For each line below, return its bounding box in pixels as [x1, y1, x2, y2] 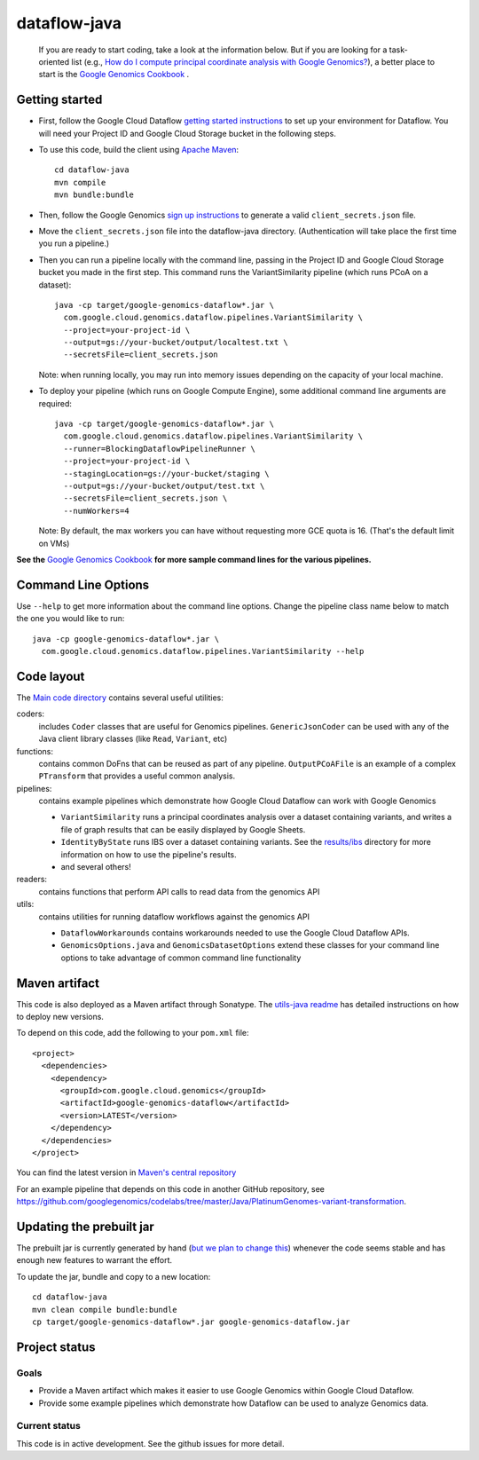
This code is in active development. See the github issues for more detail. [16, 1438, 285, 1448]
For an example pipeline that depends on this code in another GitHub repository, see [16, 1183, 326, 1194]
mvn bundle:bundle [54, 190, 135, 200]
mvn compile [54, 178, 106, 187]
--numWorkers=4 [63, 506, 130, 516]
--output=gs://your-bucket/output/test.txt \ [63, 481, 265, 491]
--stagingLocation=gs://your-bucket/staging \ [63, 469, 270, 478]
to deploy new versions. [16, 1012, 104, 1022]
